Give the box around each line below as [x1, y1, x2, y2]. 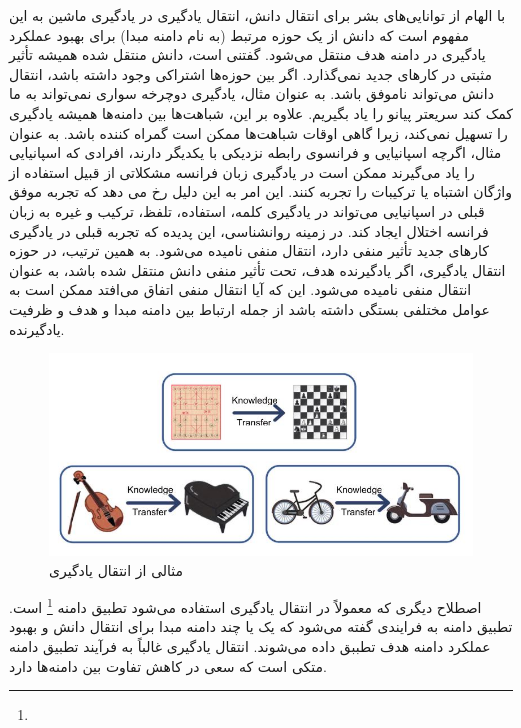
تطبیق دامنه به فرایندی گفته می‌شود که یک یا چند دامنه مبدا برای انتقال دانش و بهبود [9, 616, 513, 637]
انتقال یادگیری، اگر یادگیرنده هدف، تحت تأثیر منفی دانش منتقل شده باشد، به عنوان [9, 259, 506, 280]
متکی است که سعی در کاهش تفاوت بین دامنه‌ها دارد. [9, 655, 327, 676]
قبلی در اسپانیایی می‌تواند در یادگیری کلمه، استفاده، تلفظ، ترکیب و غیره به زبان [9, 200, 485, 221]
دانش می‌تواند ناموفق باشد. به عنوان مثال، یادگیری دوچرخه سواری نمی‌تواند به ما [9, 83, 494, 104]
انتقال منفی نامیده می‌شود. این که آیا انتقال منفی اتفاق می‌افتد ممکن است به [9, 279, 472, 300]
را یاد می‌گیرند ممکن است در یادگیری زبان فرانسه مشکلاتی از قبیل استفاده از [9, 161, 475, 182]
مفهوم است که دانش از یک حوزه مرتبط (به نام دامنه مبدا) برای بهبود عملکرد [9, 24, 470, 45]
